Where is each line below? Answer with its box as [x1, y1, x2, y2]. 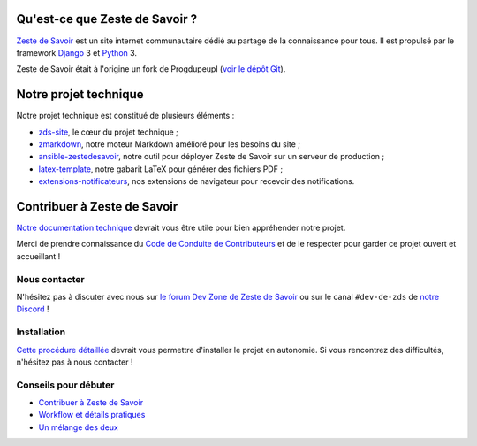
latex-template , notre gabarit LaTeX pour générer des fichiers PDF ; [38, 164, 283, 174]
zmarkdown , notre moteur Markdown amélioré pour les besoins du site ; [38, 138, 300, 150]
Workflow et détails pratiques [38, 410, 146, 420]
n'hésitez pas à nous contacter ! [16, 357, 133, 367]
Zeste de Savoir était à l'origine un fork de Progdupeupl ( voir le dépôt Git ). [16, 64, 286, 74]
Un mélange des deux [38, 421, 118, 433]
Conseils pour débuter [16, 379, 115, 391]
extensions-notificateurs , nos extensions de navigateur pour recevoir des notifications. [38, 176, 355, 187]
